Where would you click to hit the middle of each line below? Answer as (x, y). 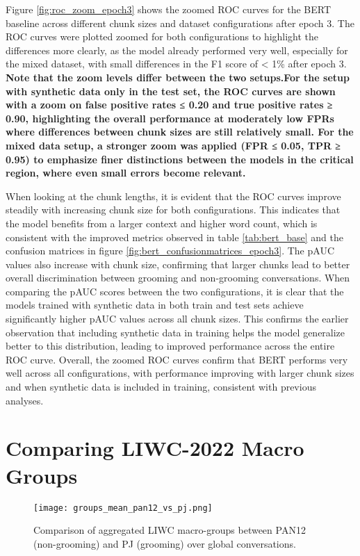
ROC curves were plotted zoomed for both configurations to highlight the (162, 36)
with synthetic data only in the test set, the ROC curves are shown (171, 91)
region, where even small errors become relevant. (126, 173)
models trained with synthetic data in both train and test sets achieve (155, 305)
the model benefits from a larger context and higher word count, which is (162, 223)
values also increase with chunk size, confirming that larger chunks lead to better (178, 264)
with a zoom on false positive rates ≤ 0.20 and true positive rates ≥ (169, 105)
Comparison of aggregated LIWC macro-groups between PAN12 (170, 530)
